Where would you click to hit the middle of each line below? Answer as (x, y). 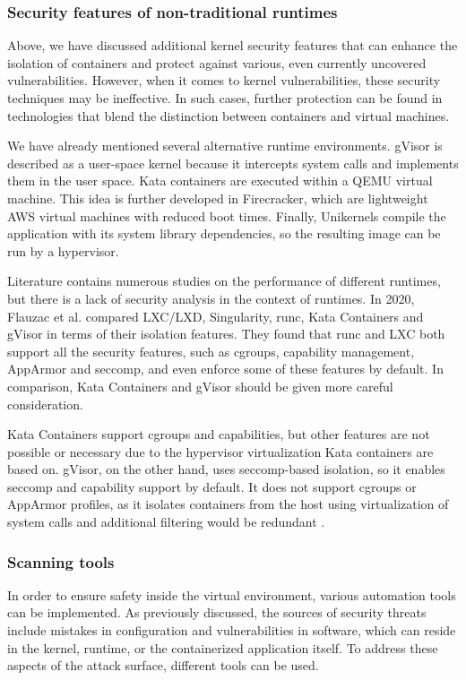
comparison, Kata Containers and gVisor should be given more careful (200, 386)
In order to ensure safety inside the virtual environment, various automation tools (232, 594)
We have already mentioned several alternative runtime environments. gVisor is (225, 146)
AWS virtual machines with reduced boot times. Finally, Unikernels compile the (227, 215)
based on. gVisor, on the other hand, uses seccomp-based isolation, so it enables (226, 469)
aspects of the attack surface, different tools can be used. (163, 665)
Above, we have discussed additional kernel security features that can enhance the (233, 45)
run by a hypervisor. (63, 250)
